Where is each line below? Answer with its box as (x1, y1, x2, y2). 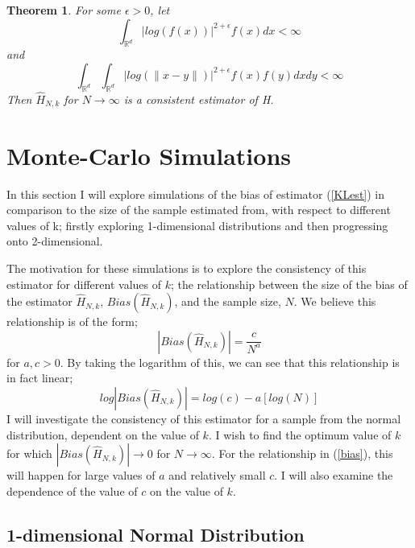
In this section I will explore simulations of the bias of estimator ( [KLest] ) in (6, 185, 385, 202)
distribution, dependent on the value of (6, 426, 199, 443)
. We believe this (293, 293, 376, 310)
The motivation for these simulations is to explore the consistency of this (6, 259, 367, 276)
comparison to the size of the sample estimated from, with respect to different (6, 201, 391, 218)
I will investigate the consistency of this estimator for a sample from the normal (6, 410, 401, 426)
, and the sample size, (174, 293, 281, 310)
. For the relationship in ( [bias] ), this (211, 445, 393, 462)
